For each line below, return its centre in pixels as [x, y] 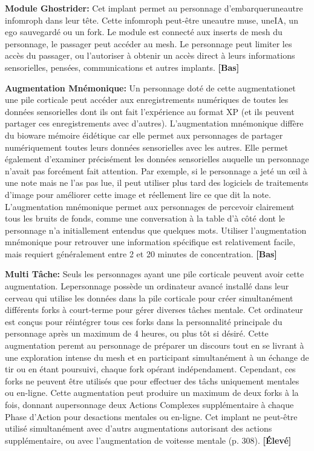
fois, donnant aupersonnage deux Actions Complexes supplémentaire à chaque [149, 404]
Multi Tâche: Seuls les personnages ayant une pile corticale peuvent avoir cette [155, 274]
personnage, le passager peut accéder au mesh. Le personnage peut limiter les [149, 43]
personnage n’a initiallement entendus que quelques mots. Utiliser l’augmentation [156, 230]
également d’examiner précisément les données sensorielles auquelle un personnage [157, 159]
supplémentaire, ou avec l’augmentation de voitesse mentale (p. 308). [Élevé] [148, 440]
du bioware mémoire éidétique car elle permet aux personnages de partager [144, 135]
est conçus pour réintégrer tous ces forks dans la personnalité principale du [144, 321]
